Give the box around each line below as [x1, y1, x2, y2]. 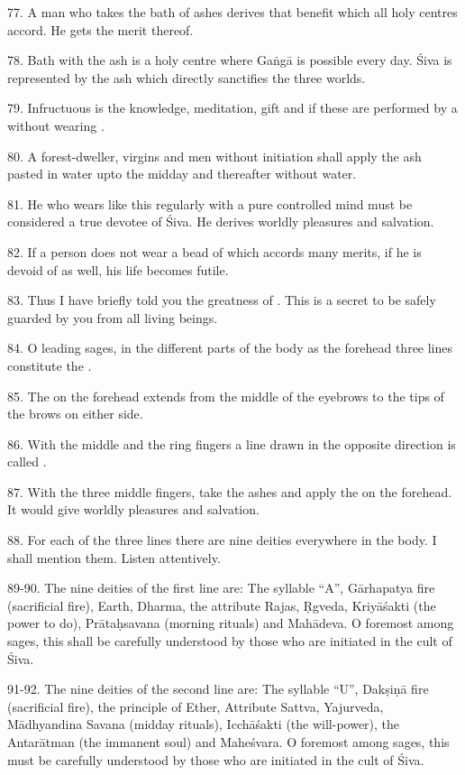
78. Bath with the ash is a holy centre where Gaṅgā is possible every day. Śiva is [7, 51, 452, 69]
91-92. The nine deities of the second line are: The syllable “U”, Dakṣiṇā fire [7, 679, 429, 698]
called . [7, 452, 47, 471]
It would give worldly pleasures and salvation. [7, 500, 260, 519]
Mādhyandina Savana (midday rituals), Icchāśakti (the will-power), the [7, 715, 400, 733]
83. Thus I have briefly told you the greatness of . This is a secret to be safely [7, 291, 436, 309]
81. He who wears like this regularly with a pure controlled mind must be [7, 194, 413, 213]
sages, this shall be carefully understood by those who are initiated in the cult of [7, 632, 452, 650]
